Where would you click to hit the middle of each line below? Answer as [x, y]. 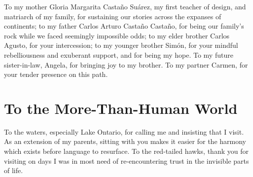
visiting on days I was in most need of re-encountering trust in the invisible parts [126, 160]
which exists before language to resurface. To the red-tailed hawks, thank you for [126, 151]
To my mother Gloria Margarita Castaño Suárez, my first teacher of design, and [125, 6]
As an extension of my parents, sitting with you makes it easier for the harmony [125, 141]
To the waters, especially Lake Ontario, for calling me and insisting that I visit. [124, 131]
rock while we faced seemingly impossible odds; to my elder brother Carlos [117, 35]
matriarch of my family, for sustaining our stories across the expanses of [113, 16]
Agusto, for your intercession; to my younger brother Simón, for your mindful [121, 45]
